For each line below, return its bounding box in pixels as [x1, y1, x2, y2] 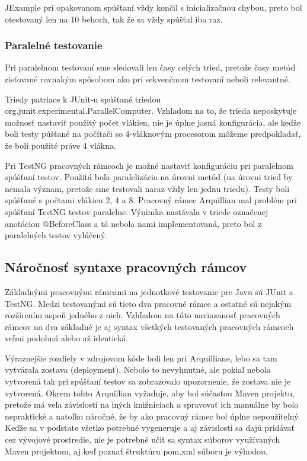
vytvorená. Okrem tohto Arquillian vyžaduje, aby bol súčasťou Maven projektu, [5, 386, 295, 399]
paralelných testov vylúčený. [5, 229, 107, 241]
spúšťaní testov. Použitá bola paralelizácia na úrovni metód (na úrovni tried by [5, 171, 293, 183]
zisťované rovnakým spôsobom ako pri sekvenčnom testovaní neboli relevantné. [5, 73, 290, 85]
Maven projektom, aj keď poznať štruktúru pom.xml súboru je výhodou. [5, 444, 268, 457]
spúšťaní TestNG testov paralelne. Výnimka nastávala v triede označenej [5, 205, 268, 217]
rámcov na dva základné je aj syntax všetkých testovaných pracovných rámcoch [5, 320, 294, 332]
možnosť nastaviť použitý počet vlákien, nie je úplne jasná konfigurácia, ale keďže [5, 116, 301, 128]
